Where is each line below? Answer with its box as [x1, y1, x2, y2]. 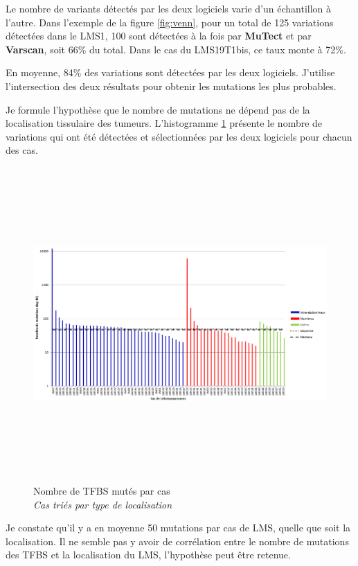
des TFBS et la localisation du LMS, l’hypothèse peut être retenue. [6, 547, 291, 562]
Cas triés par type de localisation [33, 497, 172, 511]
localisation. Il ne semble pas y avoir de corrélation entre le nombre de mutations [6, 533, 349, 548]
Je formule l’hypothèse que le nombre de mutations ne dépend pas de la [6, 102, 310, 116]
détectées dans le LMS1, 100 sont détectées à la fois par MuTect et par [6, 28, 312, 43]
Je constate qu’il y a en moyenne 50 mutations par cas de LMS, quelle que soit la [6, 520, 351, 535]
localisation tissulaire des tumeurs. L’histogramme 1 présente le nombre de [6, 116, 323, 130]
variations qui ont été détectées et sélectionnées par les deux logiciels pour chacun [6, 129, 352, 143]
